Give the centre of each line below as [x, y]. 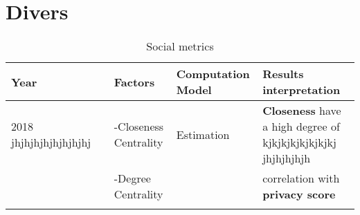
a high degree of [301, 127]
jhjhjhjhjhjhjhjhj [51, 142]
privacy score [299, 194]
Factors [134, 82]
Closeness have [302, 111]
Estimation [203, 134]
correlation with [301, 178]
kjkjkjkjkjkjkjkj [299, 142]
